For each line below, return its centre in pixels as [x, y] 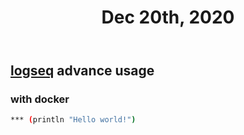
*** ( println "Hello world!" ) [73, 120]
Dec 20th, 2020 [168, 17]
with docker [40, 99]
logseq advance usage [82, 71]
